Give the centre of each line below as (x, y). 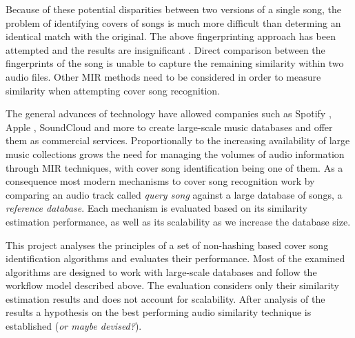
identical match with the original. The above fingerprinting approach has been (171, 36)
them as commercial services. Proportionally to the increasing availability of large (178, 140)
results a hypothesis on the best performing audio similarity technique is (159, 312)
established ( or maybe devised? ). (74, 326)
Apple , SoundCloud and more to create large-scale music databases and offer (169, 127)
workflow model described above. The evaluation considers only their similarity (172, 285)
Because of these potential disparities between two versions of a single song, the (173, 9)
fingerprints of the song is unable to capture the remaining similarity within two (175, 63)
